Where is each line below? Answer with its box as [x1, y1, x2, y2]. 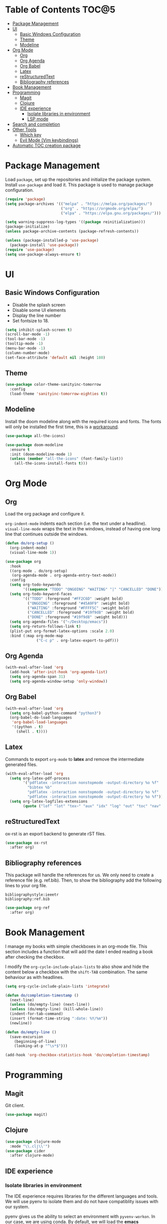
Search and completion [12, 121, 61, 127]
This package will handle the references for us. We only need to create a [5, 872, 154, 878]
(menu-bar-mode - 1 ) [5, 346, 46, 351]
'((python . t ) [11, 725, 43, 730]
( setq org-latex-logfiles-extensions [9, 799, 88, 804]
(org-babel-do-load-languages [9, 715, 72, 720]
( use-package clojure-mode [5, 1139, 61, 1144]
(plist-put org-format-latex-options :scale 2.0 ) [9, 628, 114, 634]
